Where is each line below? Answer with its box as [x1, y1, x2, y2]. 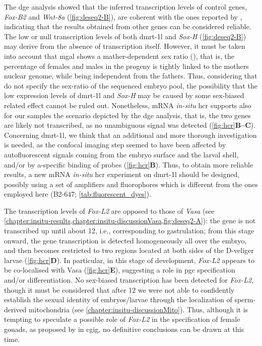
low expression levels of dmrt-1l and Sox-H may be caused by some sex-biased [4, 90, 244, 101]
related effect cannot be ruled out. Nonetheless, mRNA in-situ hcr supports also [4, 100, 251, 110]
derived [4, 304, 27, 314]
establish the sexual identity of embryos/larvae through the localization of [4, 294, 232, 305]
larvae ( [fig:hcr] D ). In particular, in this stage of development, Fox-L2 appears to [4, 254, 254, 265]
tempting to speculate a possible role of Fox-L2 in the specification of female [4, 314, 240, 324]
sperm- [234, 294, 256, 305]
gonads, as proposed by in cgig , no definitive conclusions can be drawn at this [4, 324, 244, 334]
